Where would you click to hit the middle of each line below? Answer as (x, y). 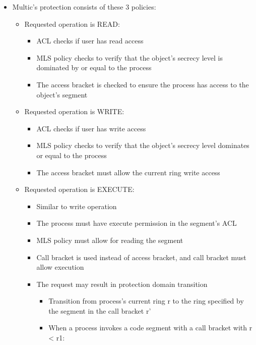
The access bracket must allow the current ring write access (128, 172)
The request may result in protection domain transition (122, 284)
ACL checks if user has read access (90, 41)
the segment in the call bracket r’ (100, 310)
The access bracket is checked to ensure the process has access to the (143, 84)
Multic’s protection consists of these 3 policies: (84, 7)
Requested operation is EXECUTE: (79, 189)
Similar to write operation (77, 206)
